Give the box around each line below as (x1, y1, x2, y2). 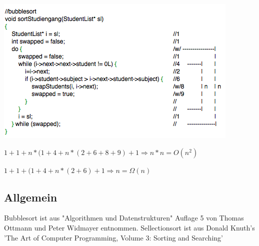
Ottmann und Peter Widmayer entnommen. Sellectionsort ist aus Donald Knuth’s (4, 222, 255, 232)
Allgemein (4, 189, 57, 204)
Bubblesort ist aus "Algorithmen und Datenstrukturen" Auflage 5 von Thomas (4, 212, 244, 223)
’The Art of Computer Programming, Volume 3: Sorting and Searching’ (4, 232, 223, 242)
